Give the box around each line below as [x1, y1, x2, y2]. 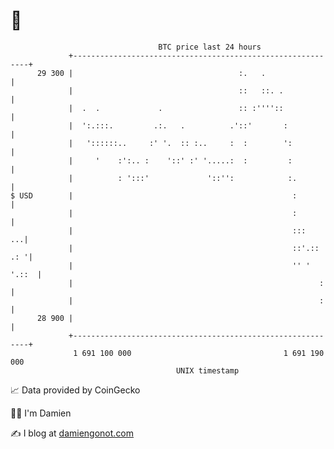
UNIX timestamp [175, 365, 240, 376]
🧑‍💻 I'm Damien [10, 407, 72, 419]
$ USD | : [10, 190, 298, 201]
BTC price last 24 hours [158, 42, 262, 52]
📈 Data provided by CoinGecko [10, 384, 141, 396]
